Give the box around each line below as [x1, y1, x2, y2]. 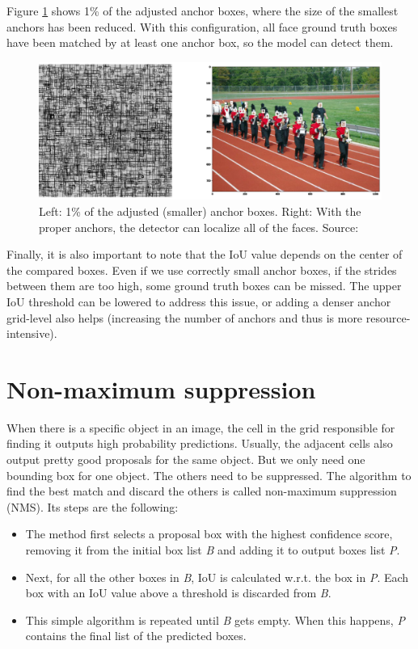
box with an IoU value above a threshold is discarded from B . [25, 584, 331, 601]
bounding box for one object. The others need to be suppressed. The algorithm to [6, 466, 412, 483]
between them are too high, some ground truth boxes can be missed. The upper [6, 277, 402, 294]
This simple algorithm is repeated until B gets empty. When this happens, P [25, 611, 405, 628]
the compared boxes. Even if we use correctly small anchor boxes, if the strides [6, 261, 397, 278]
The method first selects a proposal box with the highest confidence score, [25, 525, 393, 542]
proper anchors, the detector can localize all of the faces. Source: [39, 218, 359, 235]
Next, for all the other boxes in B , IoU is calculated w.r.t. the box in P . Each [25, 568, 409, 585]
